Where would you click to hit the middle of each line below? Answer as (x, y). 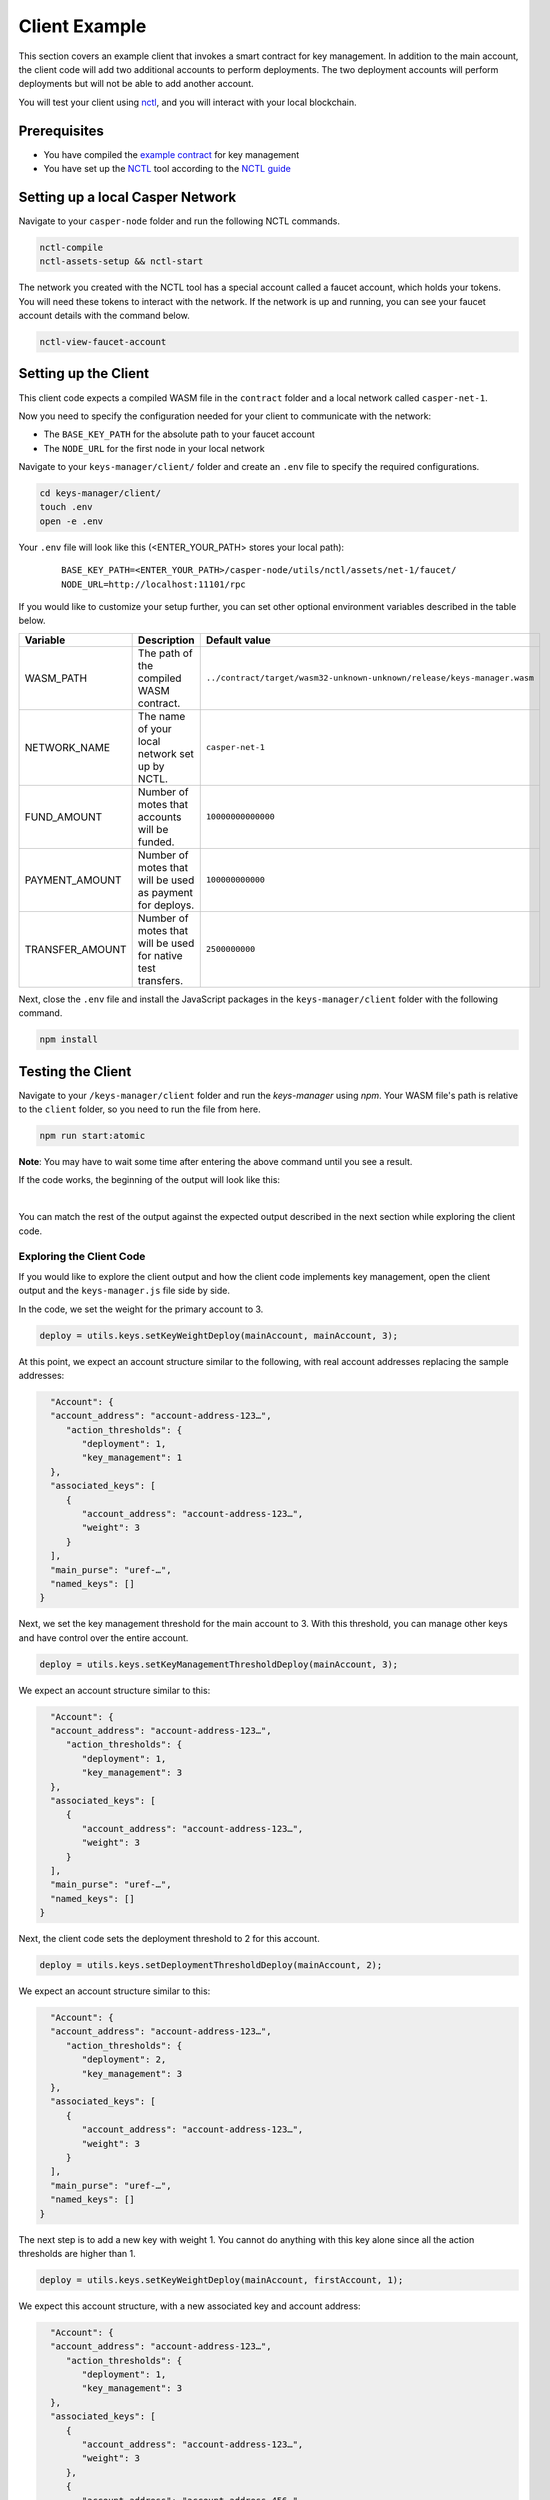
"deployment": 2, (124, 2059)
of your (154, 728)
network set (166, 753)
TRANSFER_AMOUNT (75, 949)
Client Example (82, 26)
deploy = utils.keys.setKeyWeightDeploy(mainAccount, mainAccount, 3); (219, 1335)
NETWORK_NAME (67, 747)
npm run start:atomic (92, 1136)
